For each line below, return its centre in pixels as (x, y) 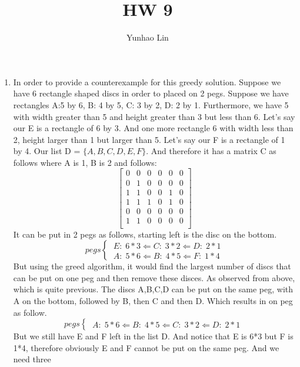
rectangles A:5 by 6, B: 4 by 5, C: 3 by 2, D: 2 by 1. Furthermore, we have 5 (151, 104)
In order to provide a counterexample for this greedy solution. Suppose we (147, 81)
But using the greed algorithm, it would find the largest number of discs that (152, 266)
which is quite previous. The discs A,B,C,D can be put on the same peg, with (153, 289)
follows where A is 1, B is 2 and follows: (85, 162)
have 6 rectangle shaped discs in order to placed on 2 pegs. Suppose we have (151, 93)
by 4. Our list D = (47, 151)
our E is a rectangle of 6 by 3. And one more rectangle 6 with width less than (153, 128)
